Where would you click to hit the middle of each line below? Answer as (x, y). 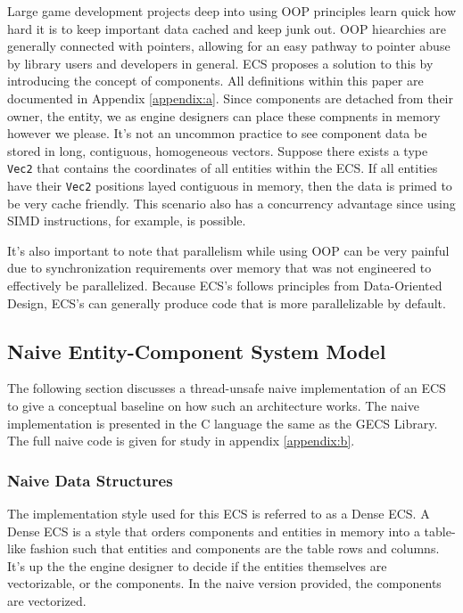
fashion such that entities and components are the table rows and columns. (235, 548)
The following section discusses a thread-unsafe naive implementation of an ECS (227, 388)
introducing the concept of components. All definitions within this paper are (215, 81)
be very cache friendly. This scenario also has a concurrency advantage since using (231, 203)
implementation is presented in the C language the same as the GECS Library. (223, 423)
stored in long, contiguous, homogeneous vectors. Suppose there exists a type (218, 150)
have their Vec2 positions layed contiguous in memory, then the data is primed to (230, 185)
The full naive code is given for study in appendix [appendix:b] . (181, 441)
